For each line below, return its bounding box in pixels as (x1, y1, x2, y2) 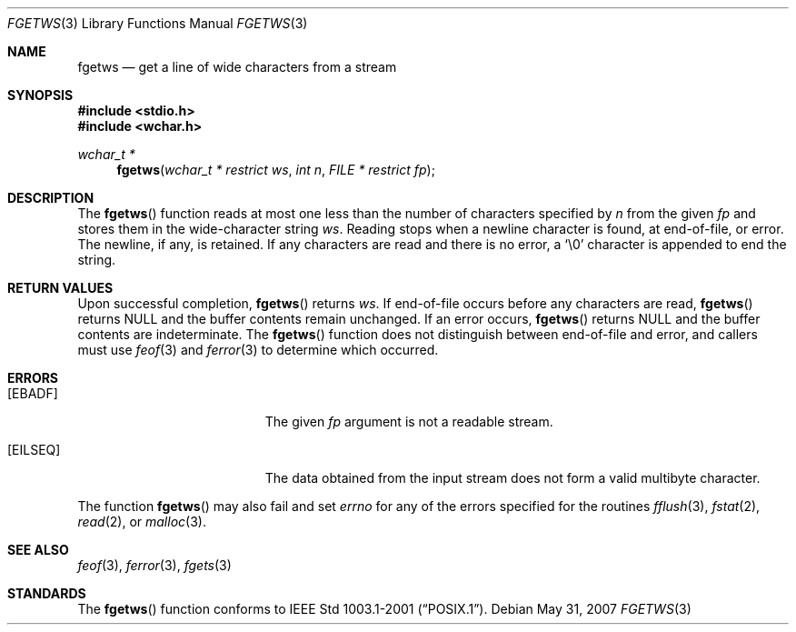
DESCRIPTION (7, 190, 95, 206)
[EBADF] (7, 386, 58, 401)
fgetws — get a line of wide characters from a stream (77, 59, 397, 75)
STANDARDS (7, 586, 86, 601)
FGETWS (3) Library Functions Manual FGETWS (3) (7, 15, 308, 31)
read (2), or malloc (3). (77, 514, 206, 529)
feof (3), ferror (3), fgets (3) (77, 557, 232, 573)
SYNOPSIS (7, 87, 74, 103)
